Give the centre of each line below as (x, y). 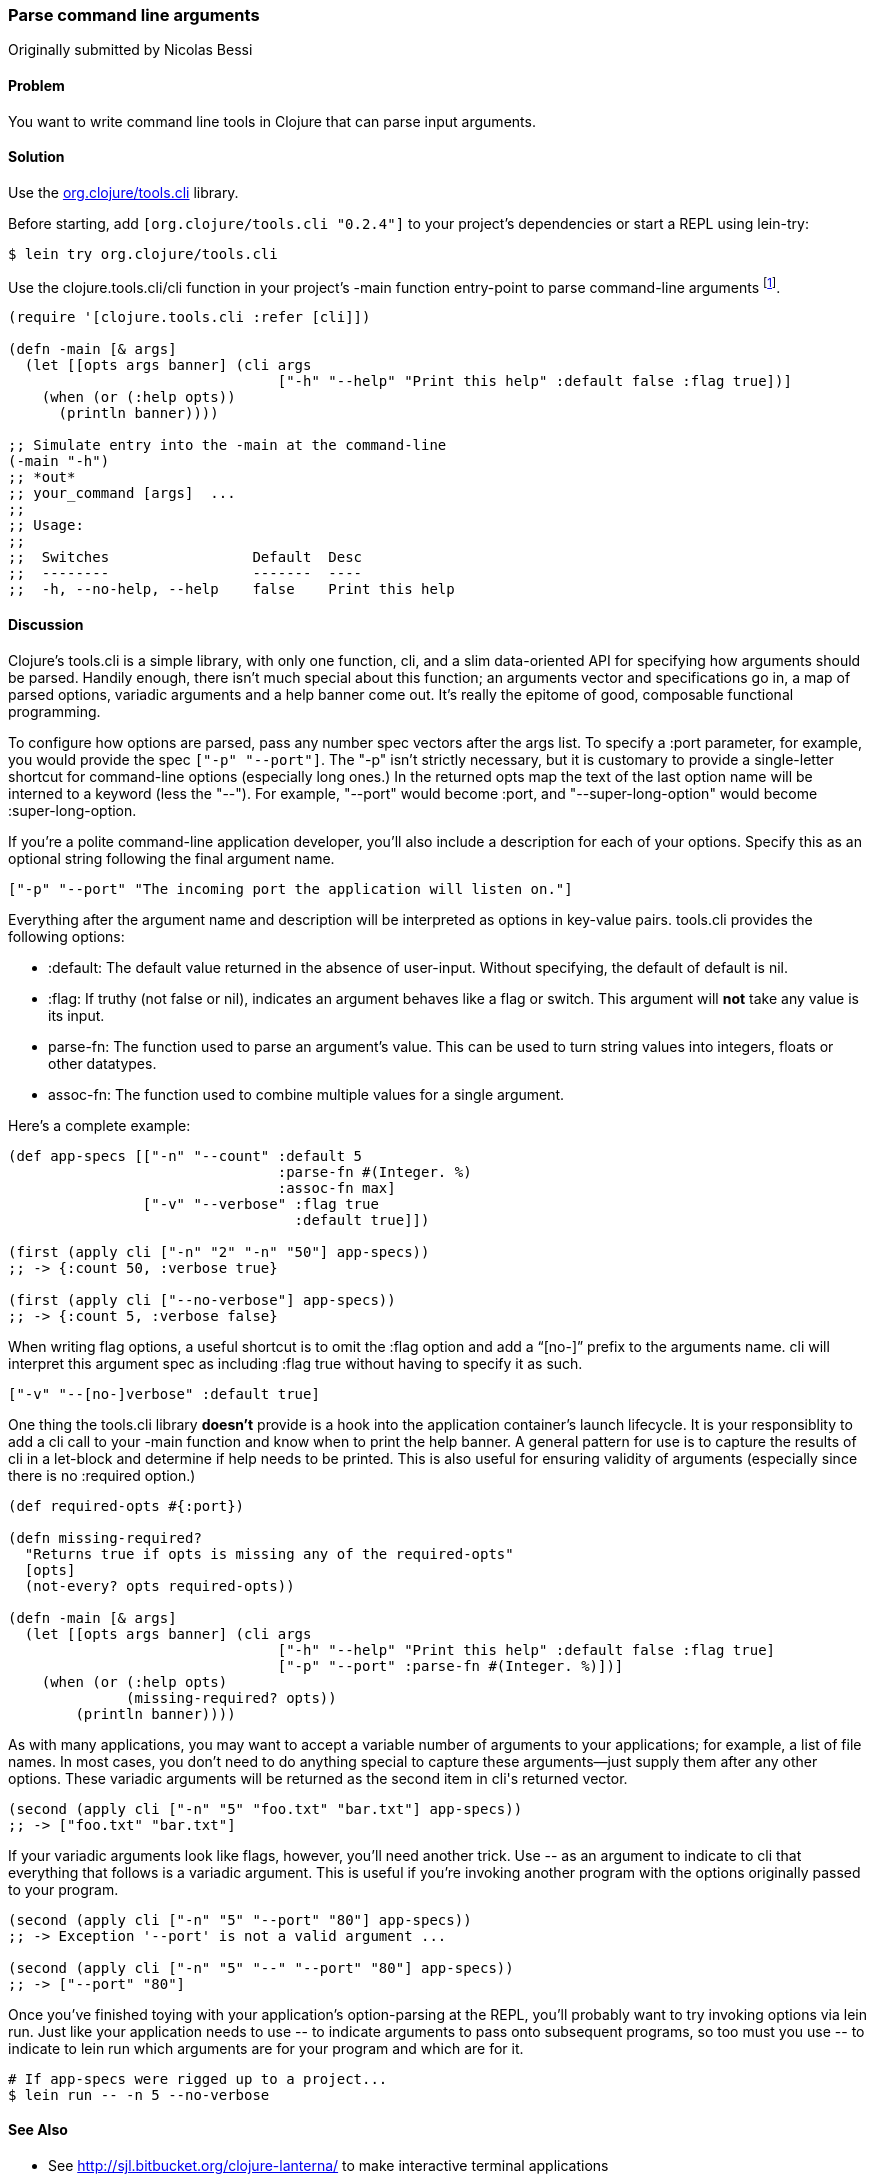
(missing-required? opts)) (231, 1697)
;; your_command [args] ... (122, 493)
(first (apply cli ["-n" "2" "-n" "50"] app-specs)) (219, 1251)
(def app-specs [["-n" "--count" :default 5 (185, 1155)
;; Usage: (46, 525)
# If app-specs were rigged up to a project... (198, 2078)
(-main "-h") (59, 461)
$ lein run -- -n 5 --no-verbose (139, 2094)
